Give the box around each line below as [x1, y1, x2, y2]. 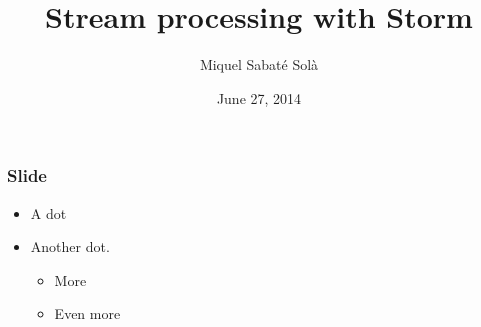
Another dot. [30, 236, 110, 257]
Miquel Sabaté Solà [199, 54, 319, 75]
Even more [54, 303, 121, 324]
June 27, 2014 [216, 87, 302, 108]
